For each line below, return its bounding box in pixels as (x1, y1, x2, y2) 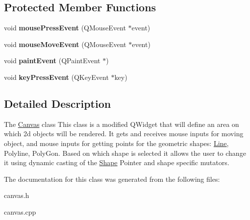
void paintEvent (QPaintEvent (4, 55, 100, 66)
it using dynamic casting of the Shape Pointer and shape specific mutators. (4, 157, 229, 168)
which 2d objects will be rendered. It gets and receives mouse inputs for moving (4, 128, 244, 139)
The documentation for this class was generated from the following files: (4, 173, 220, 184)
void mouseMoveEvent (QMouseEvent (4, 39, 126, 49)
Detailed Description (4, 96, 111, 111)
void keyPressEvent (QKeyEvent (4, 72, 109, 82)
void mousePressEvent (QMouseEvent (4, 23, 126, 33)
